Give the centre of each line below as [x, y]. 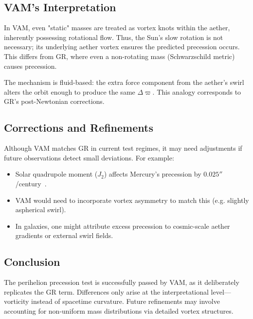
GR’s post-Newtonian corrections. [54, 101]
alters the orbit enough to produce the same [70, 91]
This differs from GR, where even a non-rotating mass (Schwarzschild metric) [119, 56]
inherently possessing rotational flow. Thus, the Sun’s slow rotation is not [114, 37]
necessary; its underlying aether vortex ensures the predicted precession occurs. [122, 47]
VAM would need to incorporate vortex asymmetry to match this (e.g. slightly [132, 200]
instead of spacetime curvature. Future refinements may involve [126, 301]
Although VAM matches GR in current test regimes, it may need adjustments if [123, 148]
